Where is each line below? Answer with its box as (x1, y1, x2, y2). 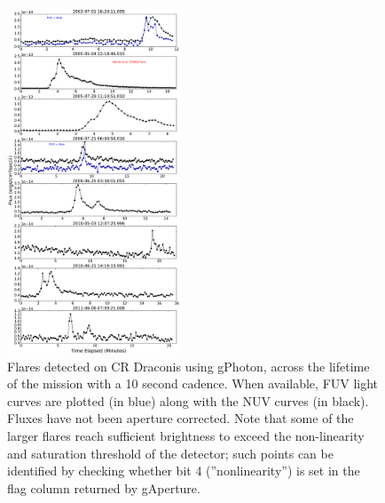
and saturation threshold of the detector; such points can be (7, 443, 334, 462)
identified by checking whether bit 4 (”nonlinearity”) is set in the (7, 461, 360, 480)
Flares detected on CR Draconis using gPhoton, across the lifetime (7, 356, 370, 375)
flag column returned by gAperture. (7, 478, 200, 497)
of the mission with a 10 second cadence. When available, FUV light (7, 374, 379, 393)
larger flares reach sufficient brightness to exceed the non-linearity (7, 427, 365, 445)
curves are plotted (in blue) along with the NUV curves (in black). (7, 391, 369, 410)
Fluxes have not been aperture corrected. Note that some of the (7, 409, 354, 427)
